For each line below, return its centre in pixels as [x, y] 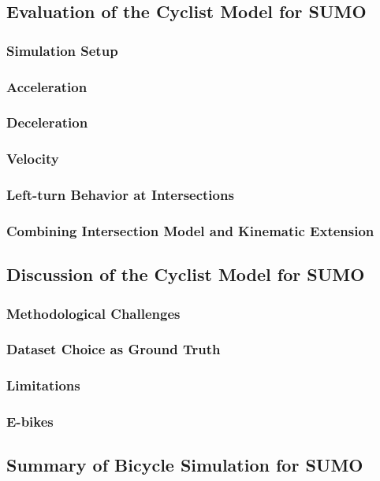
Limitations [43, 385]
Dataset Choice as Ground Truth [114, 349]
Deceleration [47, 122]
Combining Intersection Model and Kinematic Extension [190, 230]
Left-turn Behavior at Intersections [120, 195]
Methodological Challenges [93, 313]
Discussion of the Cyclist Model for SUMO [186, 274]
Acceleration [47, 86]
